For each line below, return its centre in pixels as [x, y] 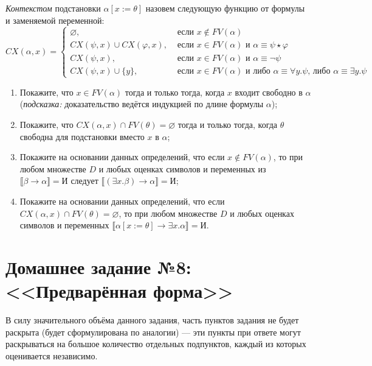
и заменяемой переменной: [55, 20]
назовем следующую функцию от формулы [225, 8]
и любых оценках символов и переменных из [182, 168]
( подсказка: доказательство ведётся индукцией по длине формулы [142, 104]
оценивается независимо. [52, 355]
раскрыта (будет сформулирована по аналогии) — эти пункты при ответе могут [153, 332]
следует [84, 181]
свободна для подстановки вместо [82, 136]
